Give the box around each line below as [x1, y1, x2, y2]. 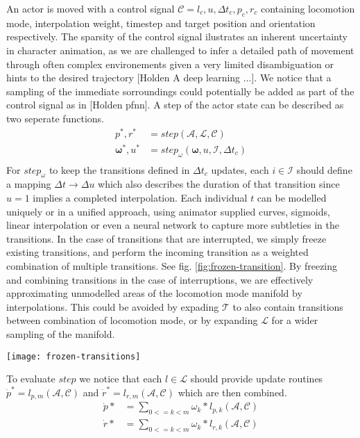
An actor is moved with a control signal [6, 1, 175, 15]
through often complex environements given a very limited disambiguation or [6, 56, 334, 71]
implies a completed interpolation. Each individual [33, 190, 248, 204]
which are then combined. [178, 384, 287, 399]
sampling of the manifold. [6, 326, 115, 341]
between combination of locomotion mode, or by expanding [6, 313, 258, 327]
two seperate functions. [6, 111, 104, 125]
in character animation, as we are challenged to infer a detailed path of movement [6, 42, 354, 57]
